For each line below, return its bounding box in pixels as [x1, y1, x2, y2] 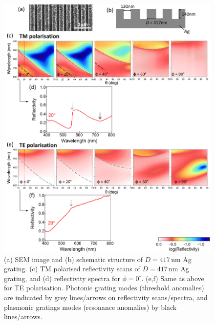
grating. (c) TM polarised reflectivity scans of [4, 264, 140, 274]
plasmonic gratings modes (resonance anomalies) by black [4, 302, 177, 312]
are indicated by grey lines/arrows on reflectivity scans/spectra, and [4, 292, 208, 302]
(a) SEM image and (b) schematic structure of [4, 254, 143, 264]
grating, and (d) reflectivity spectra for [4, 273, 120, 283]
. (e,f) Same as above [141, 273, 204, 283]
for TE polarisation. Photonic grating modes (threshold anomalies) [4, 283, 204, 293]
